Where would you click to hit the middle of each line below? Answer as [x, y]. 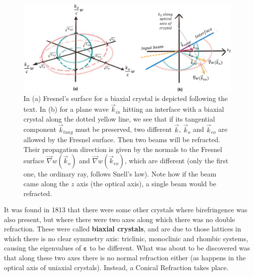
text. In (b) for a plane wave [66, 109]
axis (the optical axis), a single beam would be [146, 183]
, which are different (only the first [176, 161]
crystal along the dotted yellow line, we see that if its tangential [119, 118]
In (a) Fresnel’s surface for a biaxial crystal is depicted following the [126, 98]
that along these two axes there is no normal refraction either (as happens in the [125, 258]
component [40, 129]
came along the [46, 183]
